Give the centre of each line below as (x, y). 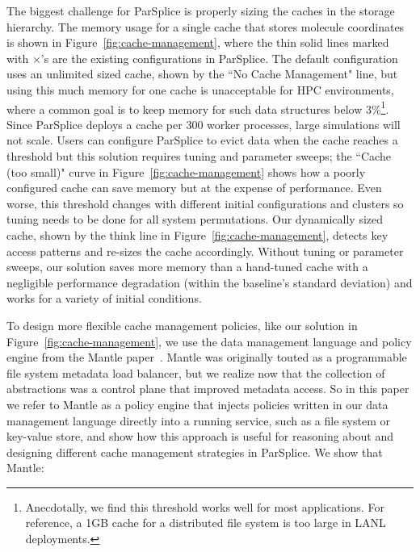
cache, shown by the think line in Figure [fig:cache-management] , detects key (197, 234)
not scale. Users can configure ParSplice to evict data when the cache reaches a (202, 140)
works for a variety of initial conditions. (104, 298)
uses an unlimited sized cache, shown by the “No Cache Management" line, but (202, 74)
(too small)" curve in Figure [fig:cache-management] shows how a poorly (186, 171)
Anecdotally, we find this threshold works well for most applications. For (205, 506)
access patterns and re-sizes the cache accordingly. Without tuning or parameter (205, 251)
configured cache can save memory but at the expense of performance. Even (194, 188)
